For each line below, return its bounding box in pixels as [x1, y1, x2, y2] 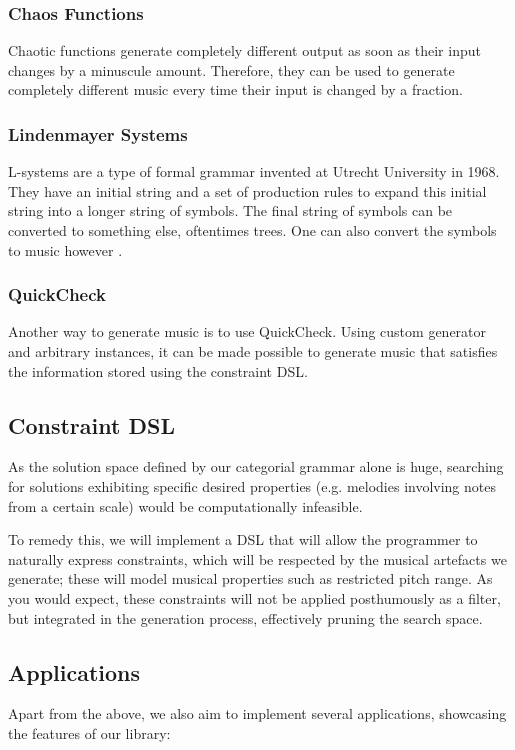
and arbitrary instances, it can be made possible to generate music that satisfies [8, 341, 498, 361]
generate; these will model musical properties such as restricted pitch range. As [8, 568, 493, 589]
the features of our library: [8, 722, 171, 743]
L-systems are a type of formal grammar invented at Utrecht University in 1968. [8, 161, 500, 182]
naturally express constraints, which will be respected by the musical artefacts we [8, 548, 507, 569]
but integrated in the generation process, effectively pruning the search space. [8, 607, 483, 628]
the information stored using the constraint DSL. [8, 360, 308, 381]
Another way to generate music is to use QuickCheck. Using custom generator [8, 321, 487, 342]
